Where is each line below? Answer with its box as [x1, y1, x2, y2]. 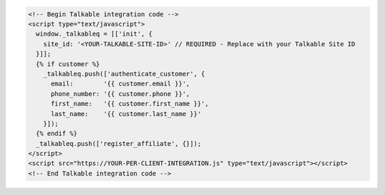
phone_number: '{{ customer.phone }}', [51, 90, 190, 97]
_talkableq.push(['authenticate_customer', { [43, 70, 205, 78]
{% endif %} [36, 130, 78, 138]
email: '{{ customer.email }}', [51, 80, 190, 88]
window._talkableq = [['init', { [36, 30, 153, 38]
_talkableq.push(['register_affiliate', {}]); [36, 139, 202, 147]
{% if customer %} [36, 60, 100, 68]
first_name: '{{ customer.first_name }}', [51, 100, 210, 108]
